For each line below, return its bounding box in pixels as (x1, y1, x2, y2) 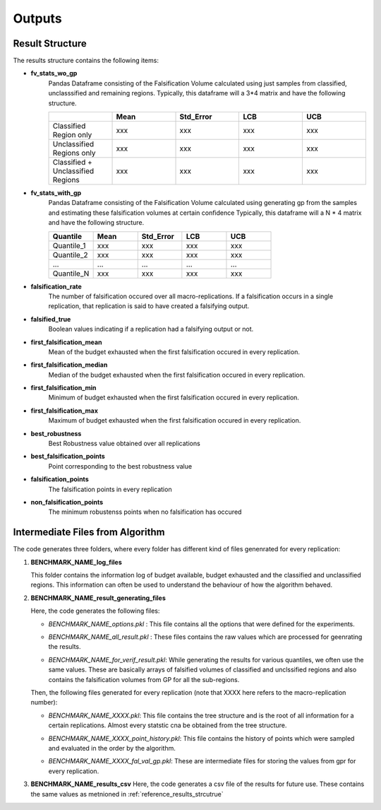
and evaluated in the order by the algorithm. (48, 744, 176, 752)
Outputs (13, 11, 63, 26)
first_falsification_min (30, 384, 97, 392)
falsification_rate (30, 282, 83, 290)
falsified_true (30, 315, 71, 323)
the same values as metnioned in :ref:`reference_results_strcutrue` (30, 790, 224, 798)
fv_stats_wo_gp (30, 69, 78, 78)
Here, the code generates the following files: (30, 606, 160, 615)
